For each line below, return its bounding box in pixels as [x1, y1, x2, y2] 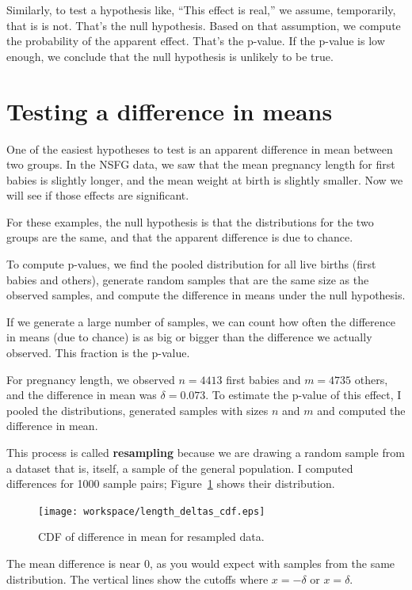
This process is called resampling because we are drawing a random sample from [6, 444, 405, 460]
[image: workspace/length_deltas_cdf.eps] [38, 505, 265, 517]
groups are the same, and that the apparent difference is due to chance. [6, 229, 353, 246]
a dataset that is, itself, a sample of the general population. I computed [6, 459, 353, 476]
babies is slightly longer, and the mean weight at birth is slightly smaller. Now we [6, 171, 403, 188]
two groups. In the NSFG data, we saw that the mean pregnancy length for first [6, 156, 395, 173]
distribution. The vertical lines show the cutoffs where [6, 570, 269, 587]
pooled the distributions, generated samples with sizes [6, 402, 269, 418]
